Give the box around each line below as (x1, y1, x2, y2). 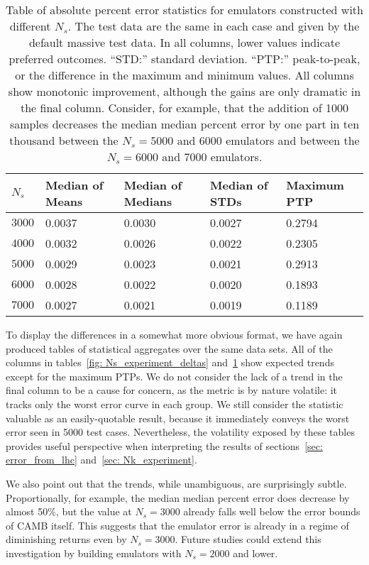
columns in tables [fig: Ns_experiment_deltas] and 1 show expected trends (6, 355, 334, 370)
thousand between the (9, 132, 119, 148)
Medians (123, 193, 172, 209)
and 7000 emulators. (162, 148, 263, 165)
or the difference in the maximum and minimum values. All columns (15, 67, 354, 83)
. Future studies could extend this (175, 532, 321, 547)
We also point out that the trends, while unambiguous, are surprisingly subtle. (6, 476, 347, 490)
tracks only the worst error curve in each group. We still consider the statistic (6, 396, 343, 411)
